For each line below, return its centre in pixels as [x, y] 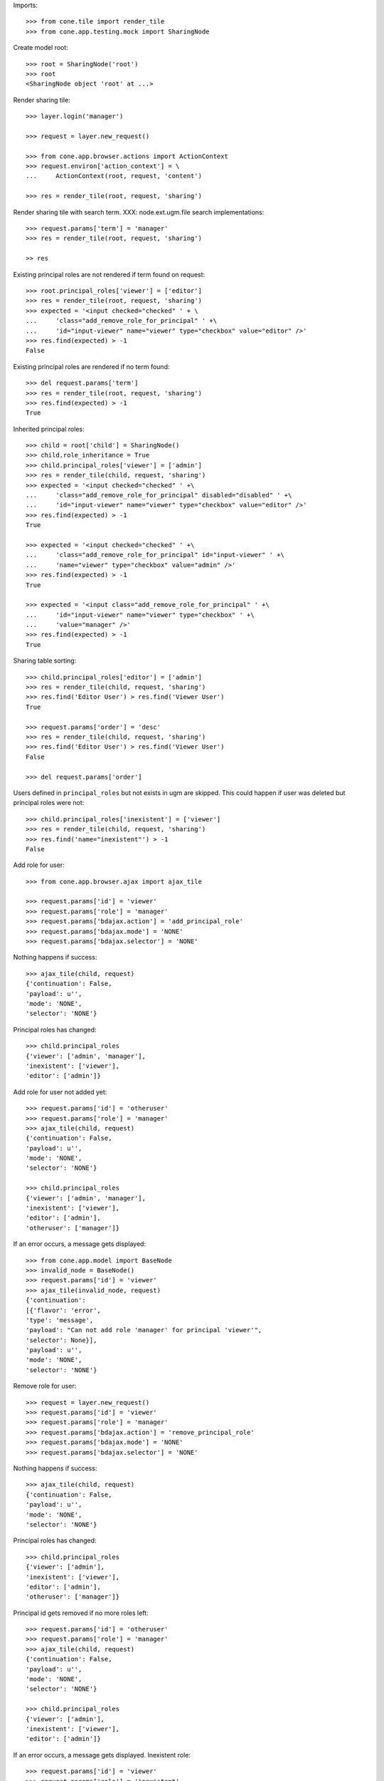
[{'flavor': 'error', [63, 1310]
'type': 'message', [60, 1320]
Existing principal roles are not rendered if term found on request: [109, 274]
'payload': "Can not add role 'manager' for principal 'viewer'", [144, 1330]
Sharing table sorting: [45, 661]
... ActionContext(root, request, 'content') [114, 176]
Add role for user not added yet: [60, 1092]
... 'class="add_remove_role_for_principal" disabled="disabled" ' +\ [159, 495]
